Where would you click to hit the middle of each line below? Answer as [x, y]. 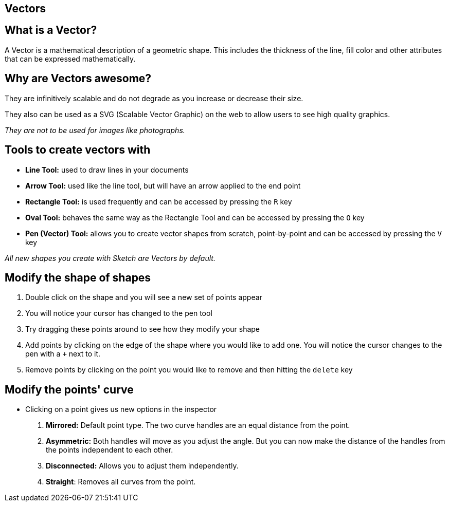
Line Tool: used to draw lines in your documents [107, 170]
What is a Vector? [51, 30]
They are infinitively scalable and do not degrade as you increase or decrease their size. [154, 98]
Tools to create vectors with [78, 150]
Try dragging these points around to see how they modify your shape [143, 329]
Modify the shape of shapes [78, 277]
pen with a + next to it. [63, 354]
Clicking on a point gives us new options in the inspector [121, 409]
